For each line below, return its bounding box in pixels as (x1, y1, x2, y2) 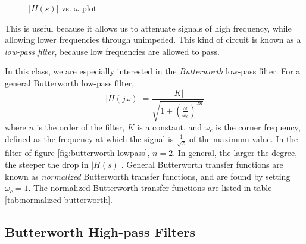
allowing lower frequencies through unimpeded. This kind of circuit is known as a (5, 33, 301, 46)
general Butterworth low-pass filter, (5, 76, 135, 89)
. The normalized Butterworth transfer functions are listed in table (28, 182, 272, 194)
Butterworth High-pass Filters (5, 222, 195, 240)
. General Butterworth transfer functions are (121, 158, 283, 170)
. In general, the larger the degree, (173, 146, 298, 159)
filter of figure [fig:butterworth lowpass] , (5, 146, 150, 159)
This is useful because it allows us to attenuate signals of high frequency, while (5, 21, 292, 34)
